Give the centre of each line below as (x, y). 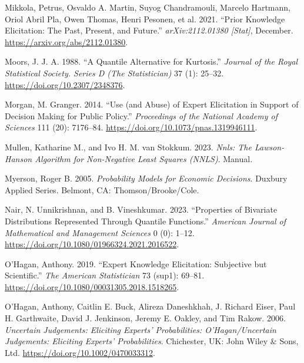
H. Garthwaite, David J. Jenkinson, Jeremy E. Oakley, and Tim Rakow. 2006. (145, 318)
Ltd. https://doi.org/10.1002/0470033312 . (80, 352)
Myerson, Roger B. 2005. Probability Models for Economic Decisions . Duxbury (146, 178)
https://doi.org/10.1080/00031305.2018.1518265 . (92, 286)
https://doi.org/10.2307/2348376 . (65, 84)
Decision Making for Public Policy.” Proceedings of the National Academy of (141, 115)
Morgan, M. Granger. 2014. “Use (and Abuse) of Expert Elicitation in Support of (152, 104)
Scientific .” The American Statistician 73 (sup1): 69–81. (105, 275)
